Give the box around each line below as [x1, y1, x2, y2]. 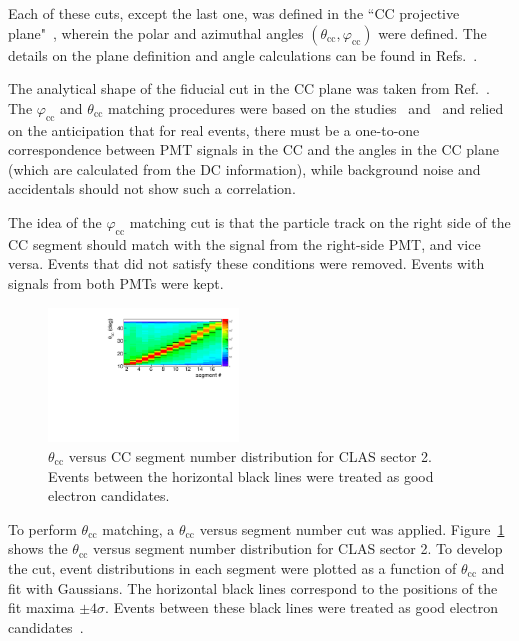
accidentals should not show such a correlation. [8, 178, 296, 199]
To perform [8, 518, 77, 539]
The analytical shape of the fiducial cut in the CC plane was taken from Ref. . [8, 78, 490, 99]
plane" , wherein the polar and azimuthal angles [8, 22, 304, 43]
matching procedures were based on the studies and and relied [108, 97, 504, 118]
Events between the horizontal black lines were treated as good [48, 465, 434, 486]
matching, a [102, 518, 175, 539]
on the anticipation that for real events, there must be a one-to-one [8, 119, 420, 140]
